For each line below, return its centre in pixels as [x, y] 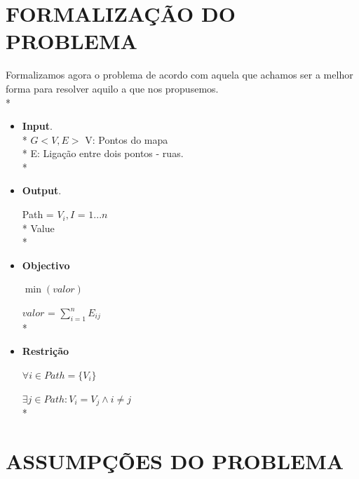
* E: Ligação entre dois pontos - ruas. [103, 153]
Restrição [46, 351]
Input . [37, 126]
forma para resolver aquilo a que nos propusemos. [112, 88]
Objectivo [46, 265]
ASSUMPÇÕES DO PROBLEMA [175, 460]
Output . [42, 190]
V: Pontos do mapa [127, 139]
